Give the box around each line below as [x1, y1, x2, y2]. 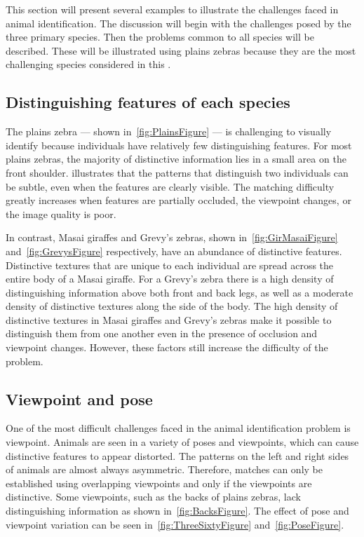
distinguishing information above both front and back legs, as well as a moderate [6, 285, 353, 299]
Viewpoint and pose [6, 388, 153, 409]
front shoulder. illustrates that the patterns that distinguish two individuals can [6, 165, 349, 179]
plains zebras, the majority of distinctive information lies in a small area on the [6, 151, 346, 166]
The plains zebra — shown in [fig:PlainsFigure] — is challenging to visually [6, 124, 332, 139]
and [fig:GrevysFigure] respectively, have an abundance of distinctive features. [6, 243, 342, 258]
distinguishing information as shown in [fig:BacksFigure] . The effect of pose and [6, 503, 349, 518]
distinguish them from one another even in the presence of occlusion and [6, 326, 318, 341]
